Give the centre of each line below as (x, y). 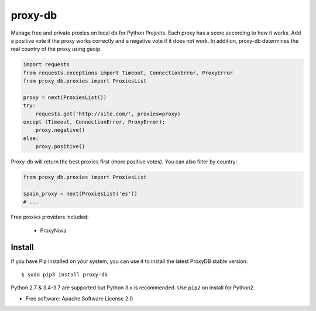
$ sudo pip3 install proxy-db (65, 275)
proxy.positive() (60, 147)
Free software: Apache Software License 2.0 (79, 298)
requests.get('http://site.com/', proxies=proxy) (108, 114)
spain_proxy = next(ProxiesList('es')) (80, 194)
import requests (47, 65)
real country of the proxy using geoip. (56, 49)
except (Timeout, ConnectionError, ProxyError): (94, 122)
